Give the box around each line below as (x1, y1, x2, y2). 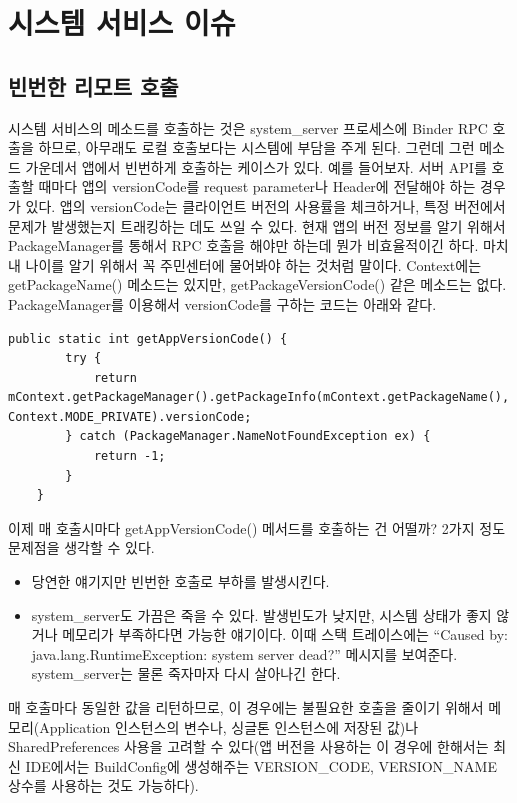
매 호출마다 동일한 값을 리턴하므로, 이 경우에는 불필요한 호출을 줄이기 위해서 (8, 697, 484, 718)
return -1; (93, 449, 166, 464)
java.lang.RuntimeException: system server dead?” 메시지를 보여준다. (31, 643, 458, 664)
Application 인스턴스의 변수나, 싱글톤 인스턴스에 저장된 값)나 (39, 716, 419, 737)
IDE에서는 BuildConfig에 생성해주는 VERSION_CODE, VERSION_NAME (25, 755, 497, 776)
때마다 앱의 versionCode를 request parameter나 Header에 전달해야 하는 (38, 176, 476, 197)
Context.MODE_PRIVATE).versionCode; (8, 409, 252, 424)
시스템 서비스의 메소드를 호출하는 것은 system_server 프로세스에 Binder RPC (8, 117, 488, 138)
